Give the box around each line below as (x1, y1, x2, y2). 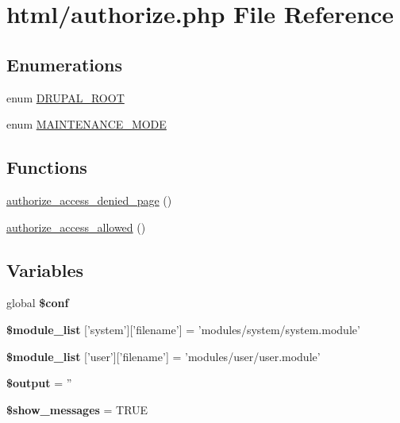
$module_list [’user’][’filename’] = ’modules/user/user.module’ (6, 348, 321, 364)
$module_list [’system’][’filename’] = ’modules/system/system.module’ (6, 321, 360, 337)
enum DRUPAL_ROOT (6, 89, 125, 106)
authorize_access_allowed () (6, 218, 146, 235)
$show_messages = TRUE (6, 401, 148, 417)
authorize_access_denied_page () (6, 191, 172, 208)
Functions (6, 155, 87, 179)
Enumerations (6, 52, 123, 76)
